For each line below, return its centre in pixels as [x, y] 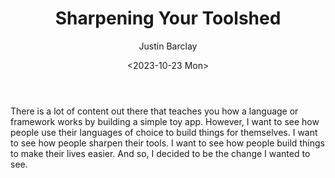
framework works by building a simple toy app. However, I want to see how [165, 121]
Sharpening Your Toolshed [168, 18]
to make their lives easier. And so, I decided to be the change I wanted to [160, 153]
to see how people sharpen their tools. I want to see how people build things [167, 143]
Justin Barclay [168, 46]
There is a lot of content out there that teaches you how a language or [154, 111]
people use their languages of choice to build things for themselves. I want [164, 132]
